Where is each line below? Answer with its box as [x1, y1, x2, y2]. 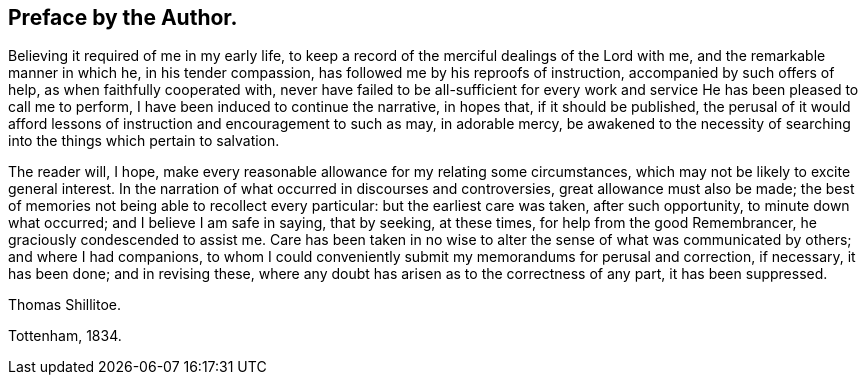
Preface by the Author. [8, 5, 238, 30]
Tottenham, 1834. [8, 327, 122, 345]
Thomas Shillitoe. [8, 296, 122, 314]
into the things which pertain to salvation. [8, 132, 280, 150]
